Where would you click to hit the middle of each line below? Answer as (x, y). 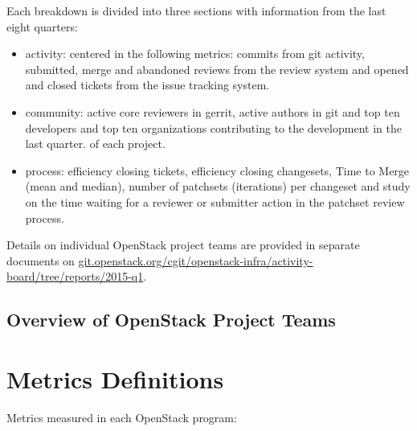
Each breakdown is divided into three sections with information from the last (196, 10)
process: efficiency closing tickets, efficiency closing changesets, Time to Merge (217, 170)
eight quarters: (42, 26)
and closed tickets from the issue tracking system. (147, 85)
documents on (41, 260)
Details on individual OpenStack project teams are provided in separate (183, 245)
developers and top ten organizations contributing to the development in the (213, 127)
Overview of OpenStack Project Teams (171, 320)
